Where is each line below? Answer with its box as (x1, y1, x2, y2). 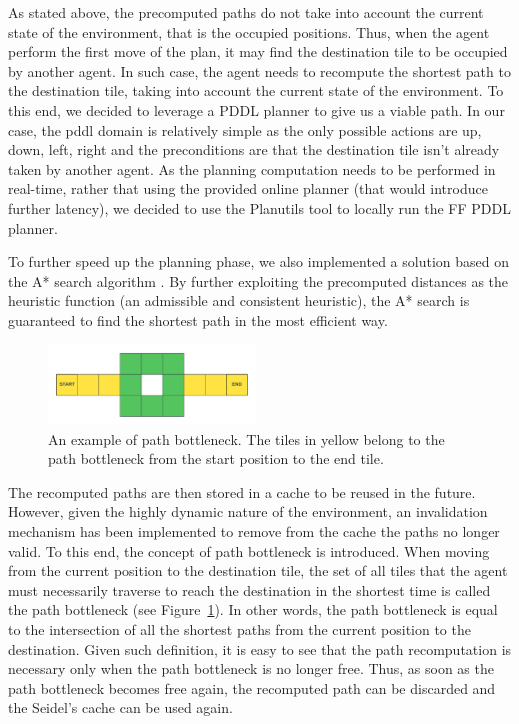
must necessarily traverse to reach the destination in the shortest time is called (8, 579, 491, 600)
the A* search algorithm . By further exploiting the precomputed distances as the (8, 270, 509, 291)
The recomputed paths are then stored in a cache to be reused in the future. (8, 481, 476, 502)
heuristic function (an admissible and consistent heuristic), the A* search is (8, 290, 470, 311)
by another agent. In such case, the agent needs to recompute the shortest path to (8, 60, 511, 81)
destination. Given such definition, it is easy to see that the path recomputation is (8, 638, 512, 659)
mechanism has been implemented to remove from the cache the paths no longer (8, 521, 500, 541)
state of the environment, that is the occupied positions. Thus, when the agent (8, 21, 490, 42)
